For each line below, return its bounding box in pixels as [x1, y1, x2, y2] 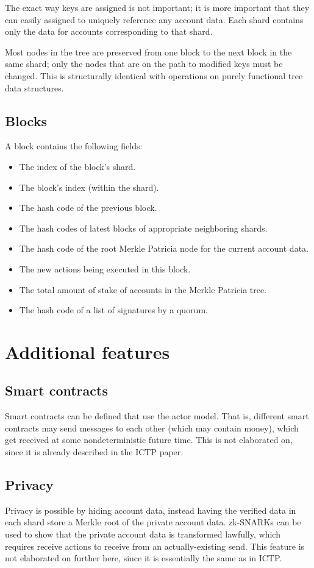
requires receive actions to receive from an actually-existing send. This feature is [5, 539, 305, 552]
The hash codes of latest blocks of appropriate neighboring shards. [19, 221, 268, 234]
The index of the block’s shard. [19, 160, 136, 172]
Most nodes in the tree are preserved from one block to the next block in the [5, 45, 292, 58]
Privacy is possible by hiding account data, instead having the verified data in [5, 503, 296, 516]
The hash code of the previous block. [19, 201, 157, 214]
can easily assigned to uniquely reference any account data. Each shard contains [5, 13, 304, 26]
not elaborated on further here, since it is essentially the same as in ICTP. [5, 552, 282, 564]
